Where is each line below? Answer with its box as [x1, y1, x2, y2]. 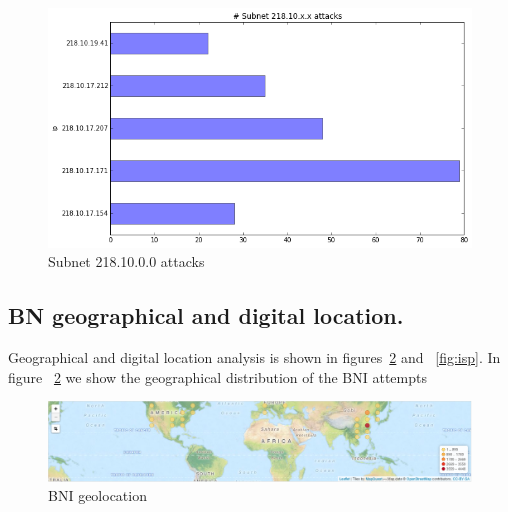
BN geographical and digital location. [8, 300, 404, 331]
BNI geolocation [48, 485, 147, 506]
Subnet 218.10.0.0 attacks [48, 251, 205, 272]
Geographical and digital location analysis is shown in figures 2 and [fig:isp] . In [8, 346, 501, 367]
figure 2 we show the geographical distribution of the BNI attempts [8, 366, 427, 387]
